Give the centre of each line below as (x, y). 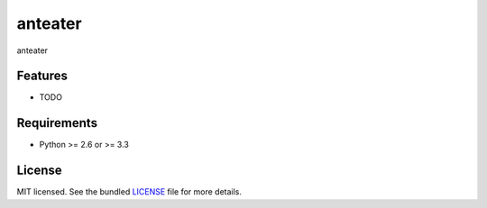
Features (42, 76)
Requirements (57, 123)
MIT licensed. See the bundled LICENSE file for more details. (129, 192)
